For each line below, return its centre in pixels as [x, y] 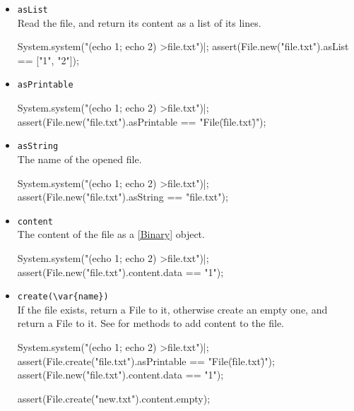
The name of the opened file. [79, 159]
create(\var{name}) [63, 297]
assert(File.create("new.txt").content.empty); [114, 398]
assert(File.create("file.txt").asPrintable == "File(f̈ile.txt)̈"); [146, 361]
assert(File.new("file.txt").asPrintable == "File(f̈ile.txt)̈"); [142, 121]
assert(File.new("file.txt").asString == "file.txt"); [123, 197]
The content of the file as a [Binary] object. [111, 234]
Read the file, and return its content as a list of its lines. [139, 22]
